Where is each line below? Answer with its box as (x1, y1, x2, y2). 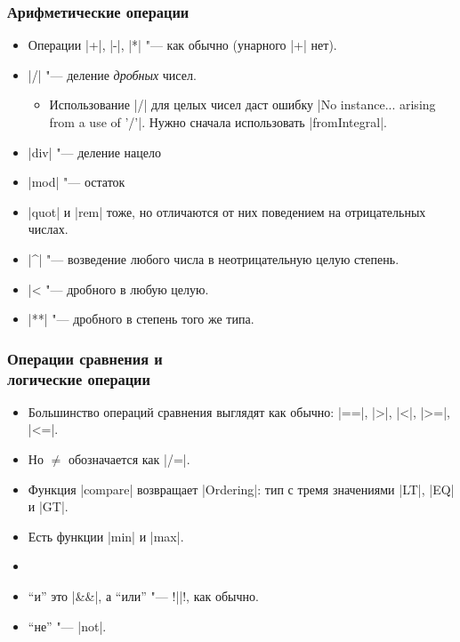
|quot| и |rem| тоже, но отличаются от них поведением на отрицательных (28, 202, 426, 221)
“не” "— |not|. (28, 616, 107, 635)
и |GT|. (28, 497, 69, 516)
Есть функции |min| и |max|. (28, 526, 184, 545)
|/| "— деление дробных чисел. (28, 65, 197, 84)
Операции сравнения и (7, 347, 163, 369)
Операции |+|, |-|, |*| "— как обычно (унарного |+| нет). (28, 36, 337, 54)
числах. (28, 220, 69, 238)
